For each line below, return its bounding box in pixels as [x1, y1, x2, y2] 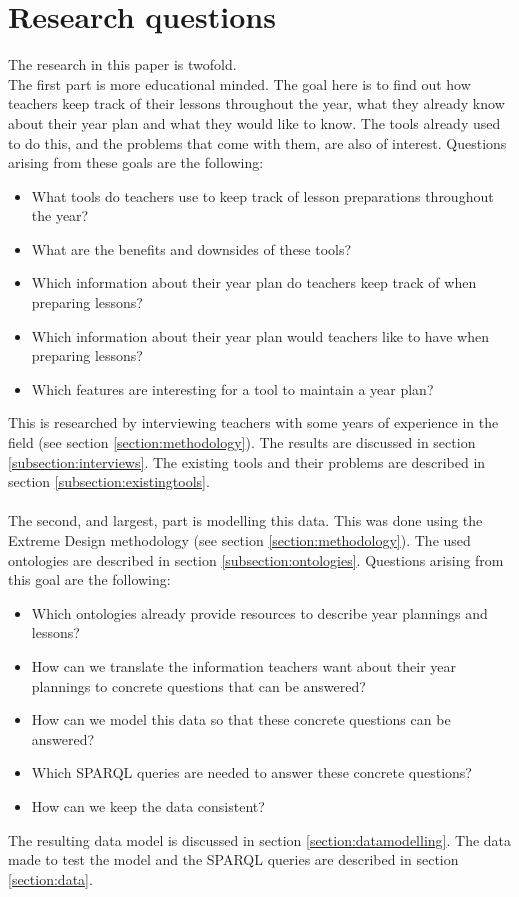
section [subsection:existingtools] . [8, 471, 210, 492]
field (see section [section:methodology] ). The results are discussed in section [8, 432, 476, 453]
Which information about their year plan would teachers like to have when [31, 325, 489, 346]
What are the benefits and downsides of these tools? [31, 238, 352, 259]
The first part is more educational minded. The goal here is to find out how [8, 73, 471, 94]
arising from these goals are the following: [8, 152, 264, 173]
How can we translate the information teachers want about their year [31, 655, 457, 676]
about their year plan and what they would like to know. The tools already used [8, 112, 501, 133]
